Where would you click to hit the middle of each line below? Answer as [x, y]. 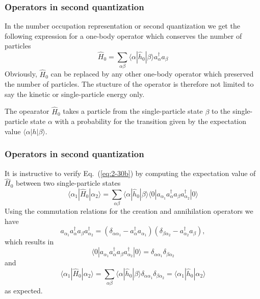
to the [221, 111]
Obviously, [21, 74]
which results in [29, 242]
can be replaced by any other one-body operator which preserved [152, 74]
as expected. [24, 290]
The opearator [27, 111]
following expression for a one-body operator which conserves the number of [123, 35]
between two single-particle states [68, 183]
